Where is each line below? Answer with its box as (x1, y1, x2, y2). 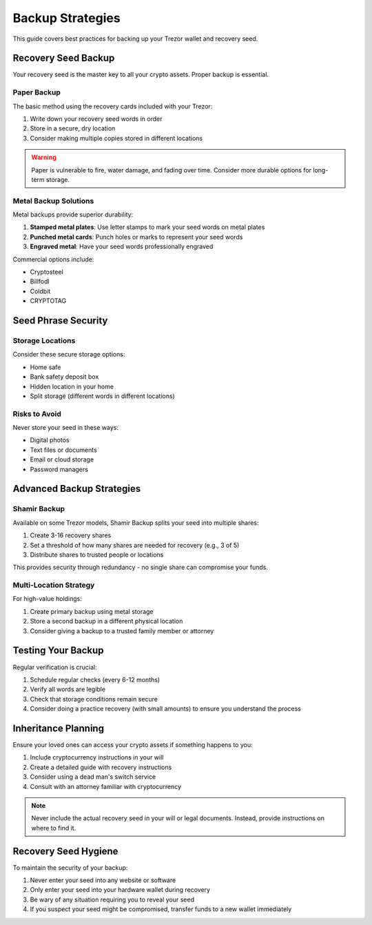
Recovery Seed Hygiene (12, 845, 118, 857)
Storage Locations (12, 335, 76, 345)
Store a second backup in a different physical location (30, 617, 183, 626)
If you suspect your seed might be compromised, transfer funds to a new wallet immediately (30, 905, 292, 913)
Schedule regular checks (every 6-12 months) (30, 675, 161, 684)
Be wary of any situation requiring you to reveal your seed (30, 895, 194, 904)
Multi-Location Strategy (12, 580, 95, 590)
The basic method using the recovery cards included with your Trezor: (12, 102, 213, 110)
